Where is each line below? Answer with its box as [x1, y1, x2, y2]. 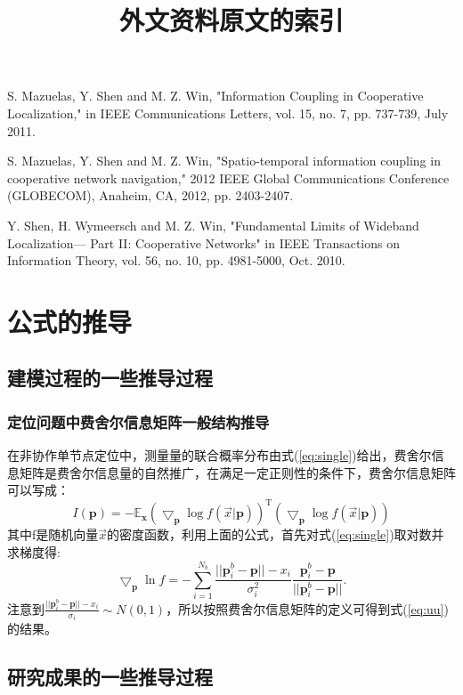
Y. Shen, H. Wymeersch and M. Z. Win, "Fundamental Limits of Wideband [7, 215, 419, 234]
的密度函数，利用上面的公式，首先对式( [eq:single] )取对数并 [107, 525, 444, 544]
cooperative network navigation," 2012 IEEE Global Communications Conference [7, 168, 450, 187]
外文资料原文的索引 [118, 2, 344, 38]
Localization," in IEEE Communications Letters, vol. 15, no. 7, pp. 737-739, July [7, 103, 449, 122]
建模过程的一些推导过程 [7, 364, 213, 392]
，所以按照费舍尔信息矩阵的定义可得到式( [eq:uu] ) [166, 599, 449, 618]
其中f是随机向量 [7, 525, 99, 544]
